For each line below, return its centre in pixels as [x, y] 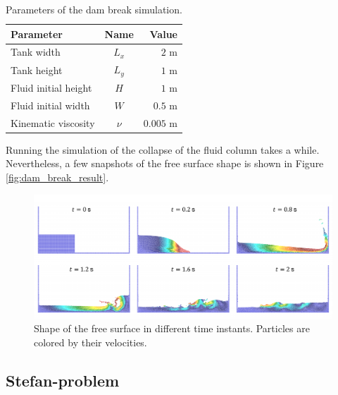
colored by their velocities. [90, 342]
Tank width [36, 52]
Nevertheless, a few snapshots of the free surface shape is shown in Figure [165, 163]
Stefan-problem [63, 380]
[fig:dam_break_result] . [57, 177]
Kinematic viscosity [53, 122]
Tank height [37, 69]
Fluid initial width [50, 105]
